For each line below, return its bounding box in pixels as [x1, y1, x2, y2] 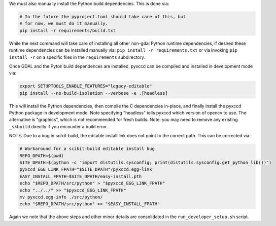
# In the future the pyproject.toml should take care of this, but [19, 14, 186, 19]
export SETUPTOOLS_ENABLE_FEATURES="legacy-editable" [19, 83, 152, 89]
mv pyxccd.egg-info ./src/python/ [19, 194, 103, 200]
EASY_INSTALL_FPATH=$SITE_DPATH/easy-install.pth [19, 173, 142, 179]
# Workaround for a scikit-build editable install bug [19, 146, 155, 151]
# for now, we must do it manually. [19, 21, 108, 27]
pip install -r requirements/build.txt [19, 28, 116, 33]
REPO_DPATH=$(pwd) [19, 153, 64, 158]
